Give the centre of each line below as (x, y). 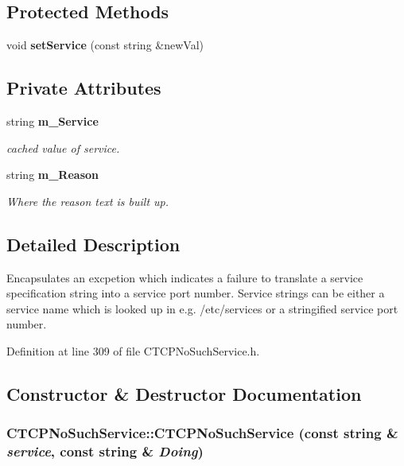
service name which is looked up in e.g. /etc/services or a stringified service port (202, 308)
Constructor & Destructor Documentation (184, 393)
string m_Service (52, 121)
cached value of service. (63, 148)
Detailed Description (93, 244)
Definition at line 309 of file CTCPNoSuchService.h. (133, 350)
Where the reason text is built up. (88, 201)
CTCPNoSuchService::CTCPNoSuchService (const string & (202, 433)
